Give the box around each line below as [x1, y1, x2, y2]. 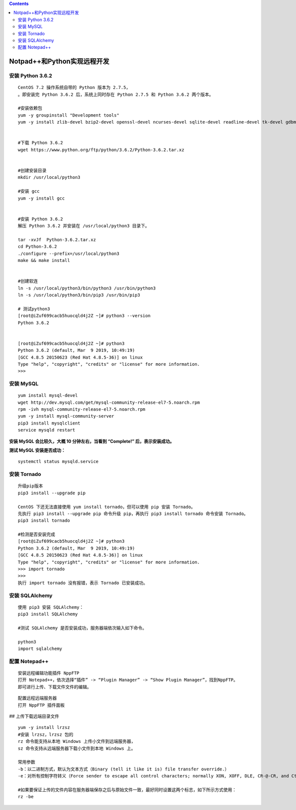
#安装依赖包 [18, 105, 42, 111]
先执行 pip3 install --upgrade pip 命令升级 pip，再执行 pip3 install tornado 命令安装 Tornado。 [18, 511, 249, 516]
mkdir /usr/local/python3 [18, 174, 81, 180]
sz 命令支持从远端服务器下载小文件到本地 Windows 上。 [18, 745, 136, 751]
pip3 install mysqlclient [18, 420, 81, 426]
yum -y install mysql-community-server [18, 413, 114, 419]
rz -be [18, 794, 34, 800]
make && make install [18, 257, 70, 263]
